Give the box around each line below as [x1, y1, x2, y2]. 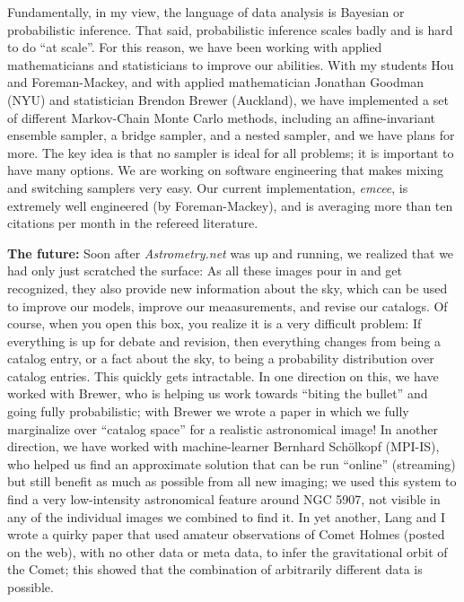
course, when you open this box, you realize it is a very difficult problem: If [7, 314, 422, 333]
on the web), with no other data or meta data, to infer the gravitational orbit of [7, 542, 448, 561]
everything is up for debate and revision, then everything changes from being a [7, 331, 442, 350]
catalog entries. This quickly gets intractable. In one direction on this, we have [7, 366, 439, 385]
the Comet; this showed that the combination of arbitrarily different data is [7, 560, 423, 579]
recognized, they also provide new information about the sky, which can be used [7, 278, 448, 297]
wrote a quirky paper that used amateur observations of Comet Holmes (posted [7, 525, 445, 544]
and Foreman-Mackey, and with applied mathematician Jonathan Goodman [7, 73, 425, 92]
